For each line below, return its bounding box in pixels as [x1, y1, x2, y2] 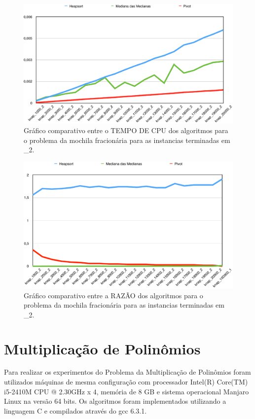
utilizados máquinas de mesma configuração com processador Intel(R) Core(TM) [4, 377, 248, 387]
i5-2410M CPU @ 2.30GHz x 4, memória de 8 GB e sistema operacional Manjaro [4, 386, 249, 396]
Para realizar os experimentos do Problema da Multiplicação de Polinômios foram [4, 367, 251, 377]
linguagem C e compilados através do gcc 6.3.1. [4, 405, 147, 416]
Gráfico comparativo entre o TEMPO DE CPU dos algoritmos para [24, 125, 228, 136]
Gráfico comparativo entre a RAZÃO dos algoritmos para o [24, 290, 203, 300]
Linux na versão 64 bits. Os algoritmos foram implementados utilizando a [4, 396, 226, 406]
